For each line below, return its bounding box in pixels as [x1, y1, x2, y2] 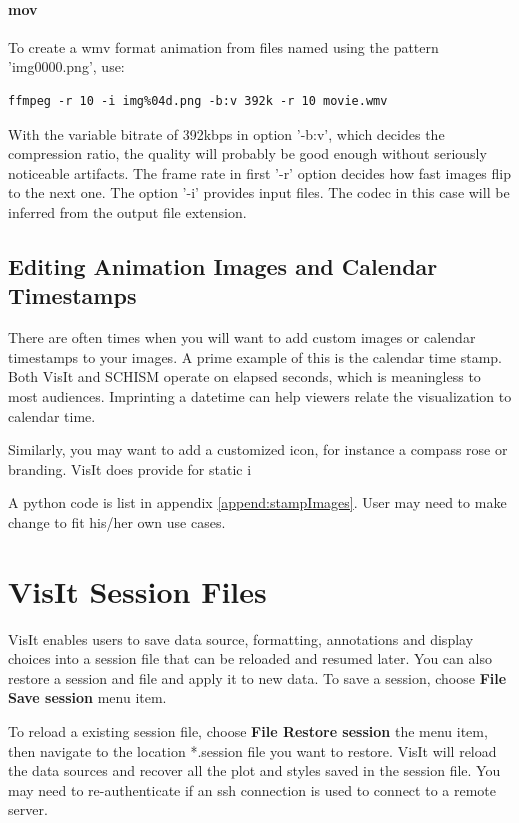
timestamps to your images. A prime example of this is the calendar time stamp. [8, 346, 503, 367]
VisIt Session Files [8, 570, 267, 611]
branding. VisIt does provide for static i [8, 458, 252, 479]
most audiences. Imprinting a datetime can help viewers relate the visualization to [8, 385, 512, 406]
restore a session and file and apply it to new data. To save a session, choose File [8, 667, 507, 688]
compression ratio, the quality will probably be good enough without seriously [8, 143, 487, 164]
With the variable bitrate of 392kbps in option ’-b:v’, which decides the [8, 123, 445, 144]
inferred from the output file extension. [8, 201, 247, 222]
